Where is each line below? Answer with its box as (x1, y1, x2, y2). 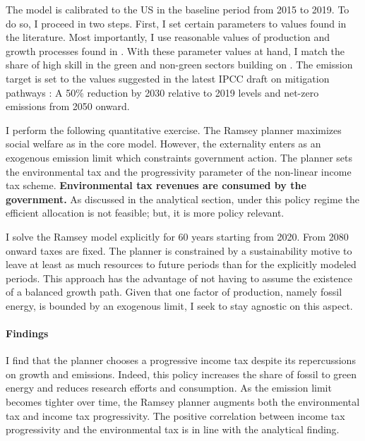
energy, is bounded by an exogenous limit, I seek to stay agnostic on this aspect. (6, 298, 353, 313)
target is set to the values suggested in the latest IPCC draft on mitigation (6, 71, 330, 85)
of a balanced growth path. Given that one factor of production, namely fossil (6, 284, 342, 299)
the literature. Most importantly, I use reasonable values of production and (6, 30, 330, 44)
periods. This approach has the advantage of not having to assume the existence (6, 270, 352, 285)
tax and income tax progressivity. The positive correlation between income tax (6, 408, 345, 423)
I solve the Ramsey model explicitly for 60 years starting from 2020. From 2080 (6, 229, 349, 243)
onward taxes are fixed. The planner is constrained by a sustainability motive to (6, 243, 352, 258)
